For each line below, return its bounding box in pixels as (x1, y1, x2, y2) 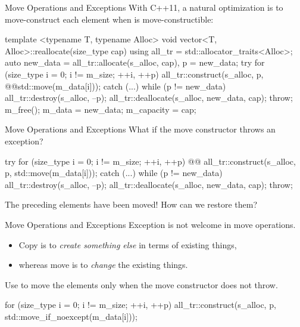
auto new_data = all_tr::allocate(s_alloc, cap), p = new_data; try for (5, 56, 265, 69)
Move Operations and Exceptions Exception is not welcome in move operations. (5, 218, 296, 230)
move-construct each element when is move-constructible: (5, 13, 214, 25)
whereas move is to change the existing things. (18, 258, 188, 271)
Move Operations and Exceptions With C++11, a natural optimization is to (5, 1, 283, 13)
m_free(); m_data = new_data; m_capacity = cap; (5, 103, 196, 115)
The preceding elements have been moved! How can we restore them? (5, 198, 258, 211)
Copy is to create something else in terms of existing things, (18, 238, 237, 251)
